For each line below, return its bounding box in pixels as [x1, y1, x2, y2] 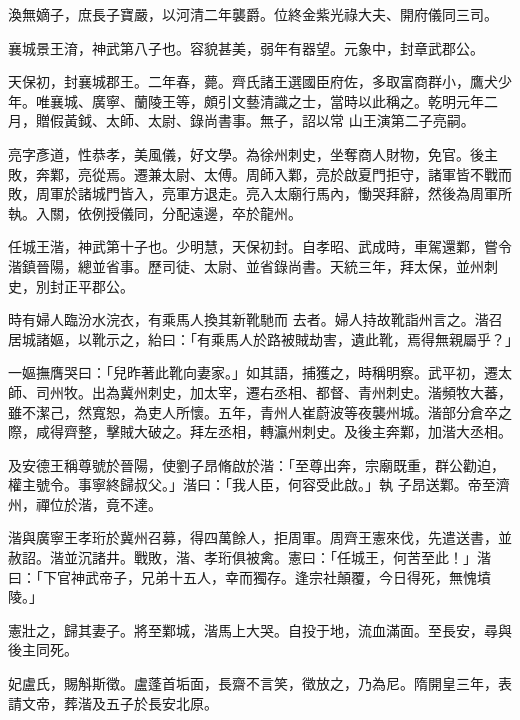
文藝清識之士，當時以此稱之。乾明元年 [231, 90, 484, 111]
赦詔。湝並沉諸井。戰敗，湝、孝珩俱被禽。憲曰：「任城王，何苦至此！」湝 [8, 547, 491, 568]
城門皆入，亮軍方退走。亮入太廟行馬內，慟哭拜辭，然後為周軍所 [91, 183, 512, 204]
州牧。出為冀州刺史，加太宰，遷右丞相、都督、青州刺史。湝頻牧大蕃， [49, 381, 512, 402]
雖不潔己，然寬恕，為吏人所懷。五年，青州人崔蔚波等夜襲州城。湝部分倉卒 [8, 401, 498, 422]
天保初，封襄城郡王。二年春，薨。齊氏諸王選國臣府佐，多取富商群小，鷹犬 [8, 71, 498, 92]
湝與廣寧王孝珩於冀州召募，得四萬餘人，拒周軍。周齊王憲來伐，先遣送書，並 [8, 527, 512, 548]
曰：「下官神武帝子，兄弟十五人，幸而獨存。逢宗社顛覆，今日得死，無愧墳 [8, 566, 491, 587]
